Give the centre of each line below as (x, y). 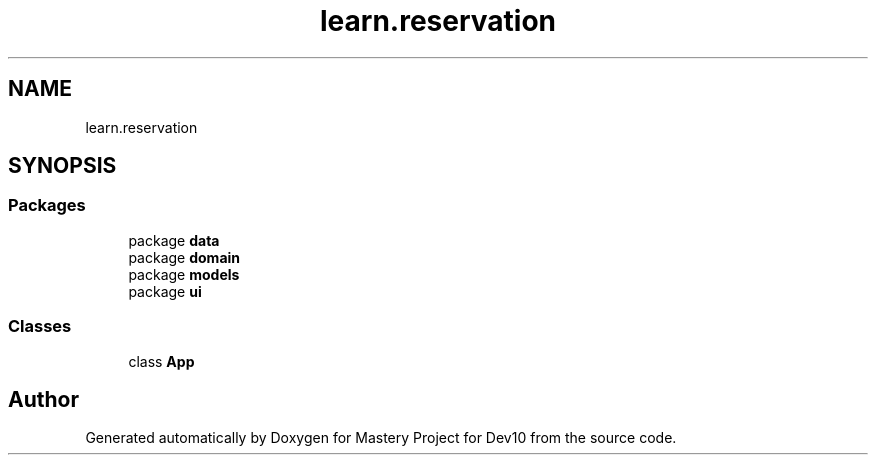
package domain (184, 257)
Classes (40, 326)
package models (184, 274)
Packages (47, 205)
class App (161, 361)
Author (43, 399)
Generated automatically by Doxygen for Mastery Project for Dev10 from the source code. (381, 438)
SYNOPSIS (62, 166)
